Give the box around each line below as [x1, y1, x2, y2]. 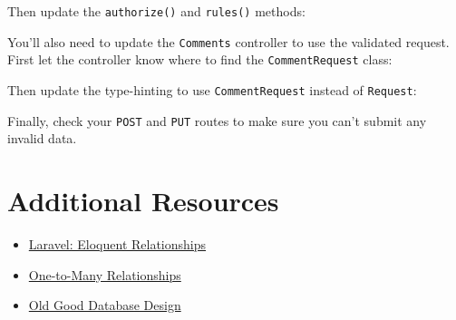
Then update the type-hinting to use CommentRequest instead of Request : [7, 80, 417, 99]
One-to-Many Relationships [28, 265, 181, 284]
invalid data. [7, 129, 77, 148]
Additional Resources [7, 182, 279, 219]
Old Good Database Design [28, 296, 181, 315]
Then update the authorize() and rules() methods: [7, 2, 306, 20]
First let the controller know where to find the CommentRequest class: [7, 50, 393, 69]
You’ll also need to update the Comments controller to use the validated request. [7, 32, 450, 51]
